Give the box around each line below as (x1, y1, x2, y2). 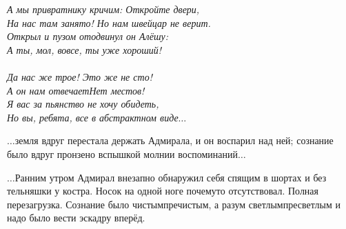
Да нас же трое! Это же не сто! (7, 69, 152, 83)
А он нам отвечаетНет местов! (7, 83, 145, 97)
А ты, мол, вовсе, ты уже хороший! (7, 42, 162, 57)
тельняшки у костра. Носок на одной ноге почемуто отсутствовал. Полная (7, 183, 319, 198)
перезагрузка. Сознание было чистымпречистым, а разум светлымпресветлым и (7, 197, 340, 211)
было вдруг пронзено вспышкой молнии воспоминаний (7, 146, 238, 161)
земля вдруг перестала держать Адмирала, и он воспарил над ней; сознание (14, 133, 334, 148)
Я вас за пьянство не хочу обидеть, (7, 97, 159, 111)
